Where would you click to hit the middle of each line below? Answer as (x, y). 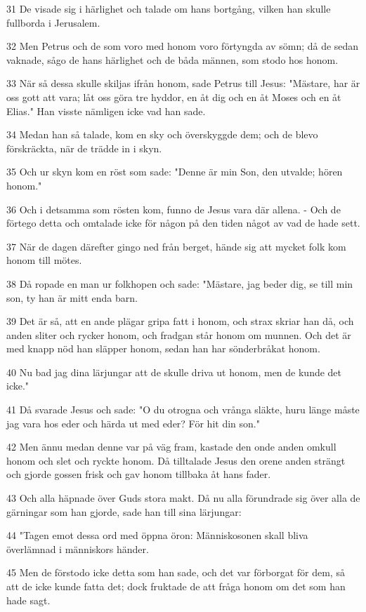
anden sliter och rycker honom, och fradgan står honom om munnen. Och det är (179, 334)
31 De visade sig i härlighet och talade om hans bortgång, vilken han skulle (169, 8)
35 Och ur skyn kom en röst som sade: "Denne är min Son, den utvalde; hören (175, 172)
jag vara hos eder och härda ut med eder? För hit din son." (133, 423)
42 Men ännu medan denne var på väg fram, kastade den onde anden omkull (171, 447)
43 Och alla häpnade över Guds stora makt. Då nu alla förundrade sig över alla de (183, 498)
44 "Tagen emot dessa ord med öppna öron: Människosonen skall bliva (157, 535)
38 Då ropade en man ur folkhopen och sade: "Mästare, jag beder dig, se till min (180, 283)
